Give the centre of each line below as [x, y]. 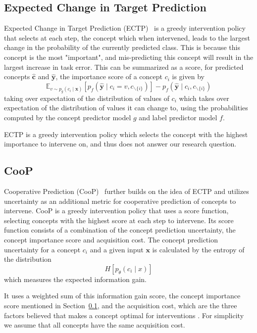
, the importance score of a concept [109, 76]
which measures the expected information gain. [76, 279]
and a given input [117, 249]
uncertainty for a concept [42, 249]
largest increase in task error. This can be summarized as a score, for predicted [124, 67]
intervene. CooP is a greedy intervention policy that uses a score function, [116, 211]
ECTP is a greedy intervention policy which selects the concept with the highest [126, 134]
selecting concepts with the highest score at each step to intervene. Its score [119, 220]
